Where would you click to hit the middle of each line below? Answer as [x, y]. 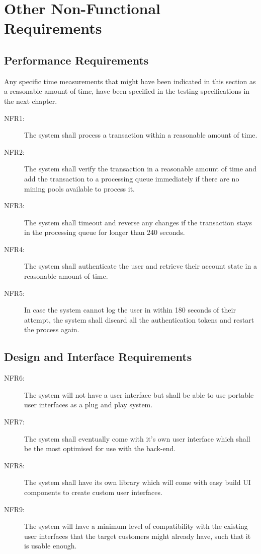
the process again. [52, 329]
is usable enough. [51, 546]
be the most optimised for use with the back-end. [100, 448]
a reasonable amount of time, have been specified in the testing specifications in [127, 91]
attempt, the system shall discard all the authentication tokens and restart [139, 319]
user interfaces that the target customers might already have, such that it [138, 536]
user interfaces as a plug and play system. [89, 405]
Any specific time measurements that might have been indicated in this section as [130, 81]
